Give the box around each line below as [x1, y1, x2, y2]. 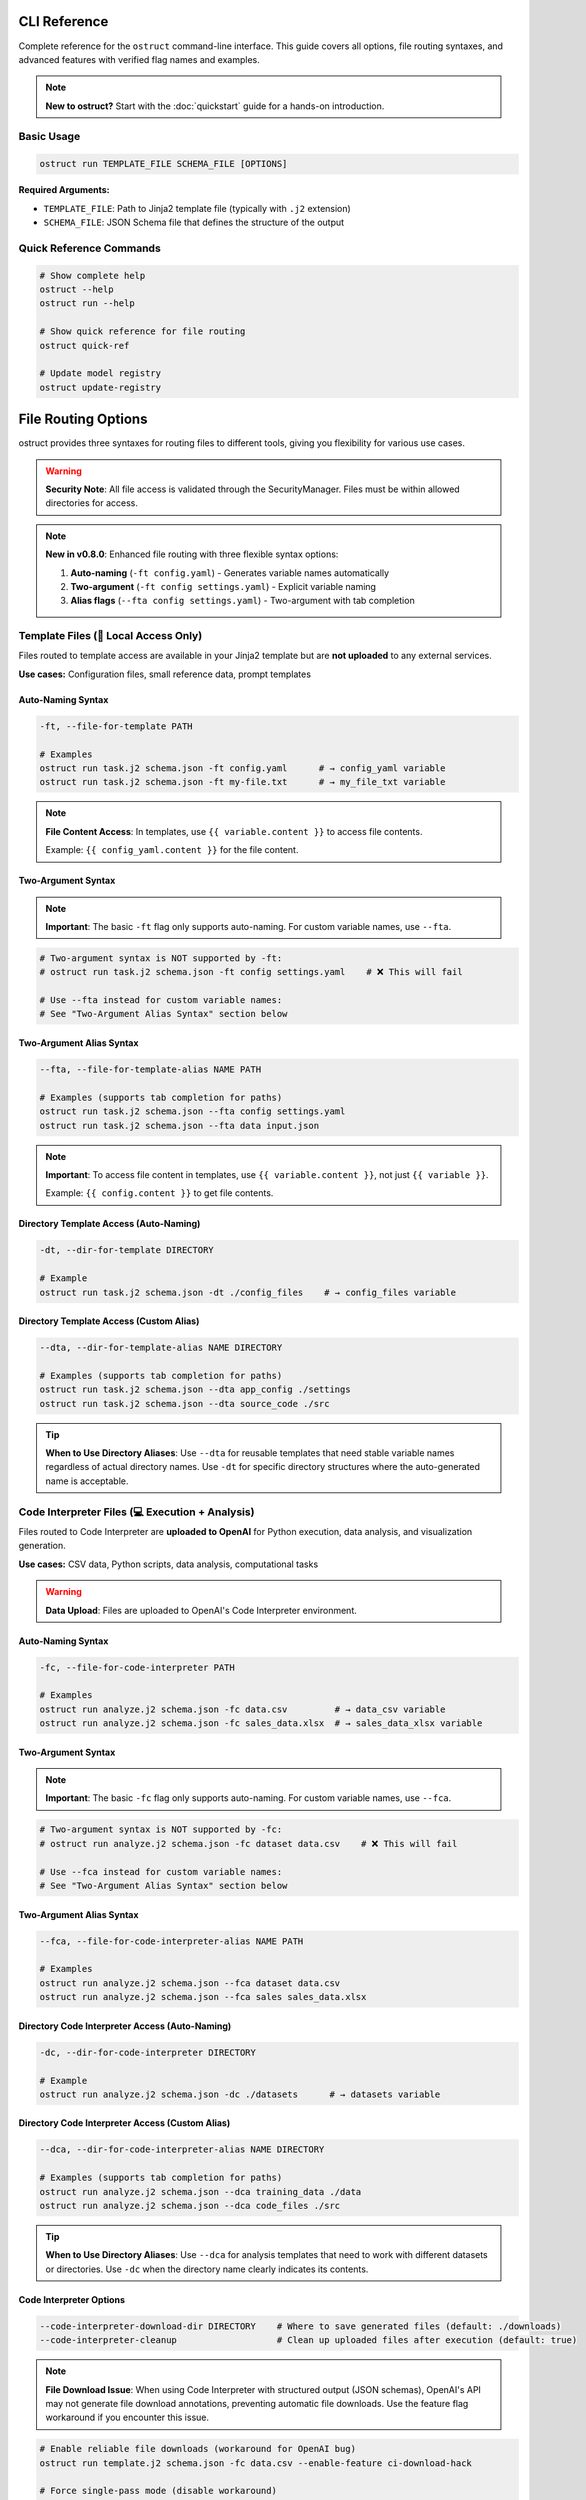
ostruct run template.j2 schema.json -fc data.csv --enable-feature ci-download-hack [39, 2457, 472, 2469]
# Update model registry [39, 368, 162, 379]
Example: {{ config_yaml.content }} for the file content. [45, 844, 299, 856]
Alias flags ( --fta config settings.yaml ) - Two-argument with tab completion [70, 595, 415, 607]
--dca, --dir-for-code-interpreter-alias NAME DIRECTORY [39, 2144, 325, 2155]
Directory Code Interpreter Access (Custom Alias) [18, 2117, 231, 2129]
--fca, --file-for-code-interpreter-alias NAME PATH [39, 1935, 304, 1947]
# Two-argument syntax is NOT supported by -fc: [39, 1824, 283, 1835]
